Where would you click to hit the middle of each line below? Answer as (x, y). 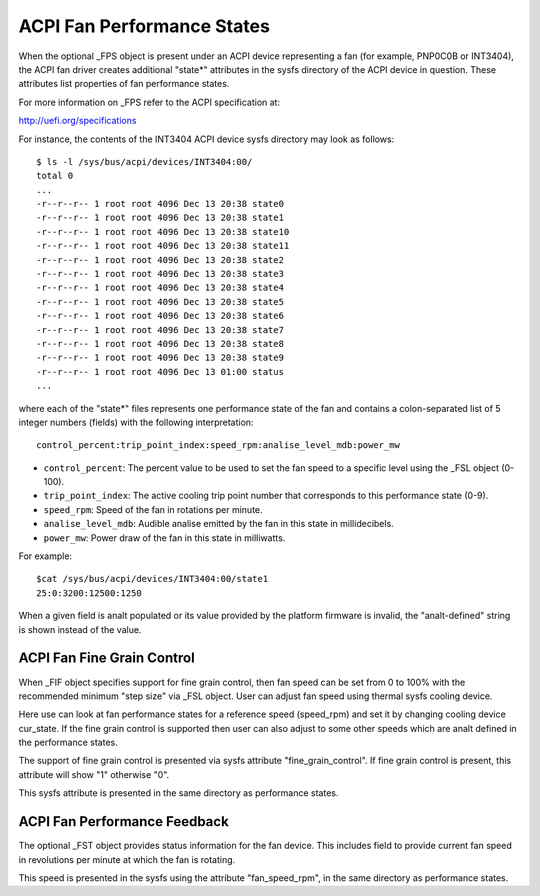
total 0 (55, 176)
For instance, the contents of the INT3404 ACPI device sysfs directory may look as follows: (206, 139)
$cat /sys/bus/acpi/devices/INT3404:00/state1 (152, 579)
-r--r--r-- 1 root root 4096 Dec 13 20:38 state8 (160, 343)
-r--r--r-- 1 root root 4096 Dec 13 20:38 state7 (160, 329)
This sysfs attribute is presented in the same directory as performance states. (178, 793)
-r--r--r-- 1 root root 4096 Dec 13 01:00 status (160, 371)
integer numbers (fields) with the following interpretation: (136, 422)
